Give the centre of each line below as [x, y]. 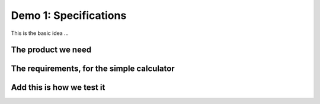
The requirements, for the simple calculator [93, 69]
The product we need [51, 50]
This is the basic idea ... [40, 33]
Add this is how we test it [58, 88]
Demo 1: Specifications [69, 15]
